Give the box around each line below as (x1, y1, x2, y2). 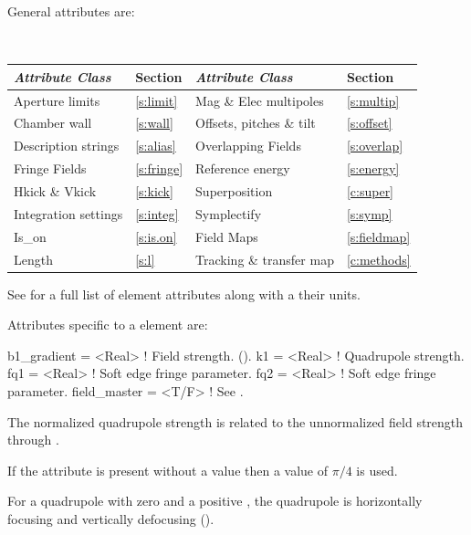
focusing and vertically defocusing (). (7, 509, 215, 528)
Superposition (195, 181, 273, 200)
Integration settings (14, 204, 123, 223)
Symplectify (195, 204, 262, 223)
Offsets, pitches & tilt (195, 113, 316, 132)
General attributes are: (7, 2, 135, 20)
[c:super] (346, 181, 394, 200)
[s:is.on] (135, 226, 177, 246)
